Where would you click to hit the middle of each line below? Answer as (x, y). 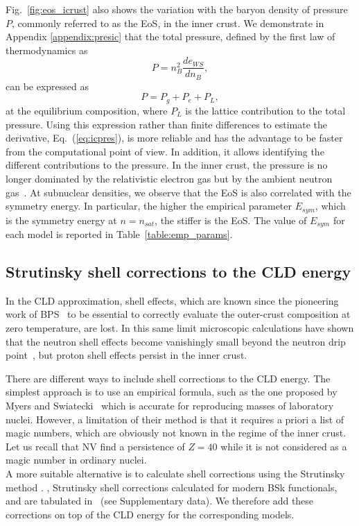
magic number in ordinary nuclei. (76, 460)
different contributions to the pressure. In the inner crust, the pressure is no (167, 165)
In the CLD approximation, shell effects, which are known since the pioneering (172, 300)
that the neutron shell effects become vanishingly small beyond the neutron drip (176, 341)
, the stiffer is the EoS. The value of (231, 220)
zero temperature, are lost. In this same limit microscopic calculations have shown (180, 327)
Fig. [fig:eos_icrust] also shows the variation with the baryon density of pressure (177, 9)
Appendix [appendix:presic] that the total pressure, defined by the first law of (170, 36)
